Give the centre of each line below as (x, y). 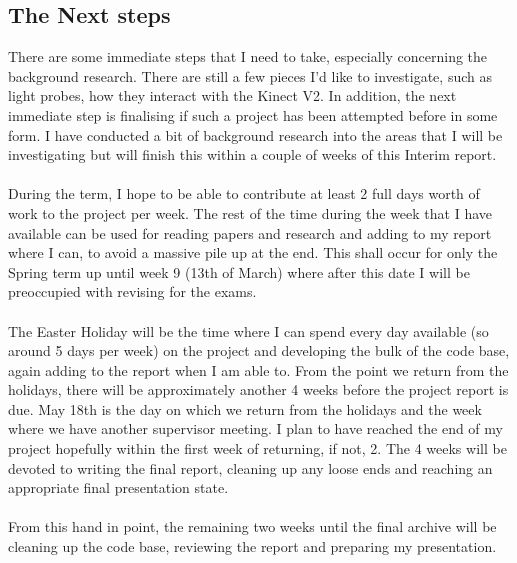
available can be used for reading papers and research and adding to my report (250, 232)
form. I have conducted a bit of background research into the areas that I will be (255, 134)
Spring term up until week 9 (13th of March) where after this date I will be (239, 271)
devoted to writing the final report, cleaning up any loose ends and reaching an (250, 467)
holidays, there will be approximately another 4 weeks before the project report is (258, 389)
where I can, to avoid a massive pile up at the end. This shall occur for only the (253, 252)
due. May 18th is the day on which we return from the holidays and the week (245, 408)
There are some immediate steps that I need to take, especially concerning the (248, 56)
